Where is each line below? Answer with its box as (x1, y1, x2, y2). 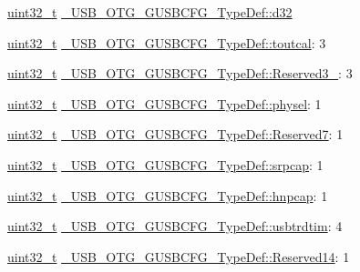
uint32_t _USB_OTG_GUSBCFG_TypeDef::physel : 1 (7, 94, 322, 113)
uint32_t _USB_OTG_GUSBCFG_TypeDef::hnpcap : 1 (7, 186, 328, 205)
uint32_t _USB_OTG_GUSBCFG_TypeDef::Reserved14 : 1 (7, 247, 350, 266)
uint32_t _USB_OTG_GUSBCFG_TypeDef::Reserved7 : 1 (7, 125, 344, 144)
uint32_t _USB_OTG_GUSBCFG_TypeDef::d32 (7, 3, 293, 21)
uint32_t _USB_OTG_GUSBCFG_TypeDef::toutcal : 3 (7, 33, 326, 52)
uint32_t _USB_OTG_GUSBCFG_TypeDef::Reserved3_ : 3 (7, 64, 353, 83)
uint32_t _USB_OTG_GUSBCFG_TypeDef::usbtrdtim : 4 (7, 217, 343, 236)
